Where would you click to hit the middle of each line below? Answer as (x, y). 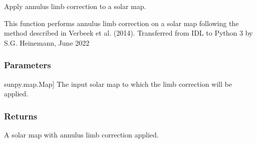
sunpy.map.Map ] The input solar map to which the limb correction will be (118, 84)
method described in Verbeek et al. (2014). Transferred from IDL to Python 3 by (128, 33)
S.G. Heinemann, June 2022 (47, 42)
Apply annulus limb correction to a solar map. (75, 6)
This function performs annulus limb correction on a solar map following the (121, 23)
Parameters (28, 65)
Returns (21, 116)
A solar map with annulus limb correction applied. (81, 134)
